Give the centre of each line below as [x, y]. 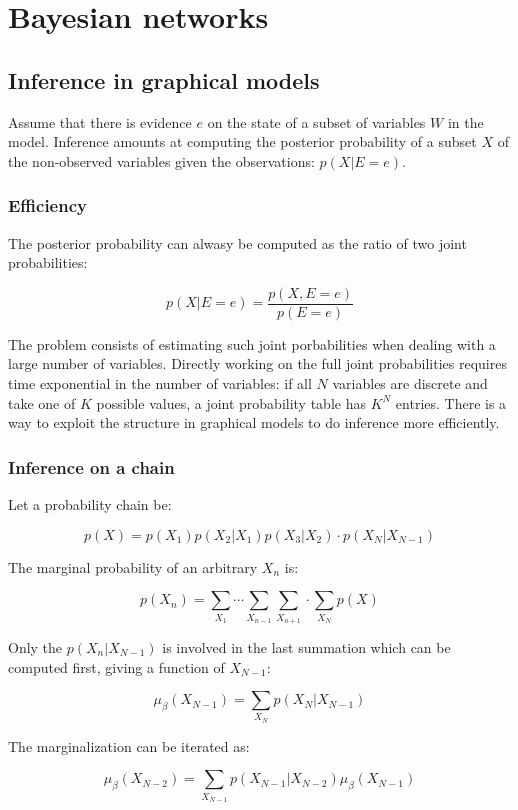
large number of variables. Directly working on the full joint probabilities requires [257, 363]
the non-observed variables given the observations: [161, 160]
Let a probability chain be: [90, 504]
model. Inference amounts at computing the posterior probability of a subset [242, 141]
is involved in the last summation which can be [306, 646]
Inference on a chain [91, 466]
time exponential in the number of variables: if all [160, 383]
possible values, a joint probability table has [231, 402]
